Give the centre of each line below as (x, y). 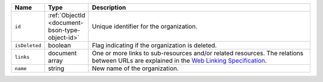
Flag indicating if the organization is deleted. (154, 45)
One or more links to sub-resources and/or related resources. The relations (198, 53)
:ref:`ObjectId (67, 15)
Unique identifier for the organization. (144, 26)
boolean (60, 45)
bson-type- (64, 30)
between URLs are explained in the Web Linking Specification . (179, 61)
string (56, 68)
